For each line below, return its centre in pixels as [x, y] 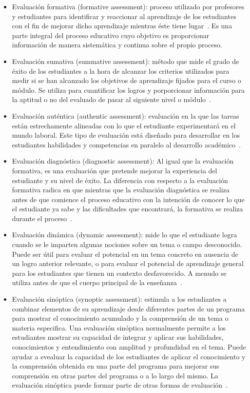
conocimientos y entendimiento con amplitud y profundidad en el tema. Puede [129, 347]
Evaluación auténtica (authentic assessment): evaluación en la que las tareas [125, 115]
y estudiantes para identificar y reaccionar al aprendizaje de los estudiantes [124, 16]
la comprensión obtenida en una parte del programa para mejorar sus [115, 366]
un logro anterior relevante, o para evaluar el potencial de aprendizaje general [128, 263]
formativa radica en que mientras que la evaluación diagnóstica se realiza [121, 190]
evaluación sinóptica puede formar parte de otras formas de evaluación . [120, 385]
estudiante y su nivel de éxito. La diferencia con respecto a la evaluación [120, 180]
